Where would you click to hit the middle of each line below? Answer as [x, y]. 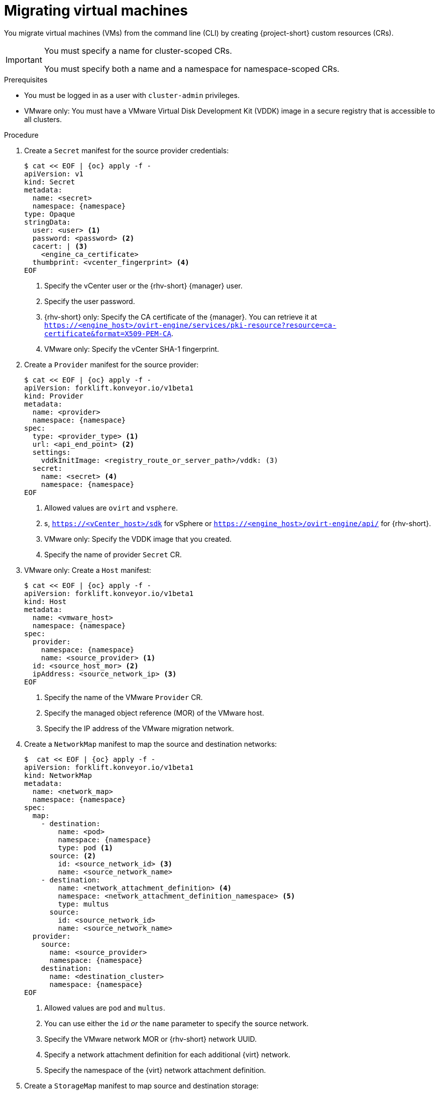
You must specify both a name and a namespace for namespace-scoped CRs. [192, 69]
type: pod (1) [86, 848]
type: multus [83, 904]
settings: [51, 452]
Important [24, 60]
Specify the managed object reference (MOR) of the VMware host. [154, 713]
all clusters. [43, 119]
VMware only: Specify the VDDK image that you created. [138, 539]
